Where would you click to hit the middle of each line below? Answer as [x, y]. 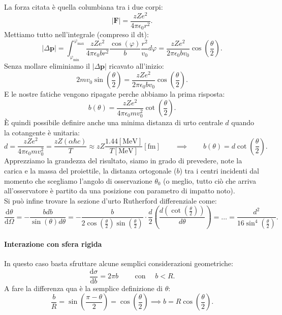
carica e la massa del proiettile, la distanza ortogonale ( [90, 171]
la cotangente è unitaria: [42, 132]
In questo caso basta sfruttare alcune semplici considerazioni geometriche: [119, 263]
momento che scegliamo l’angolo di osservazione [78, 180]
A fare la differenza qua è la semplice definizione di [84, 288]
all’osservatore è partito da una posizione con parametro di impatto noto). [120, 191]
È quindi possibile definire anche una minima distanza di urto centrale [114, 122]
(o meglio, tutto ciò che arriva [210, 180]
